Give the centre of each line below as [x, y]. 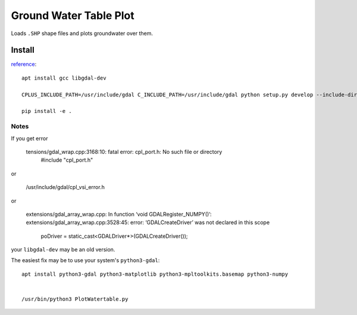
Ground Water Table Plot [73, 15]
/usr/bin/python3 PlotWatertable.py [75, 299]
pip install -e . [47, 111]
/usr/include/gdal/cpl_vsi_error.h [65, 187]
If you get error [29, 138]
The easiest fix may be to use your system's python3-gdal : [85, 260]
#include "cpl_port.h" [67, 160]
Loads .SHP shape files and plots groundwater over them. [82, 33]
